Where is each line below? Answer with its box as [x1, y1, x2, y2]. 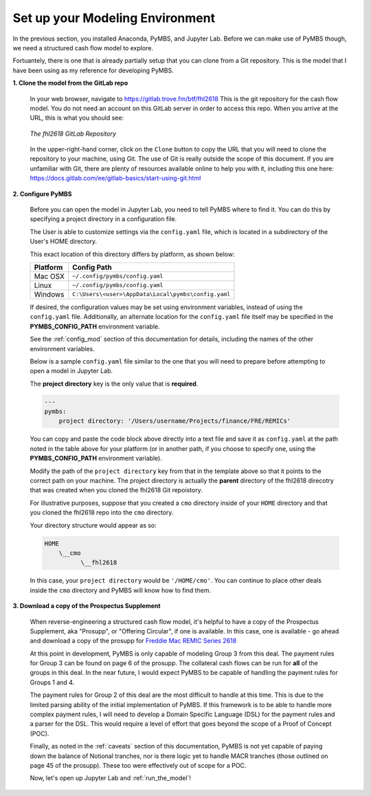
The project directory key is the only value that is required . [30, 379, 199, 388]
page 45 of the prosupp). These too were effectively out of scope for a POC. [30, 761, 247, 769]
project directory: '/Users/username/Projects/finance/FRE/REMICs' [58, 417, 291, 425]
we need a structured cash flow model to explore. [12, 43, 154, 52]
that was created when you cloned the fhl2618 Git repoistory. [30, 486, 203, 494]
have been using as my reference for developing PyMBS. [12, 66, 175, 74]
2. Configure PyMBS [12, 189, 72, 198]
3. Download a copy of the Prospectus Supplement [12, 602, 161, 610]
